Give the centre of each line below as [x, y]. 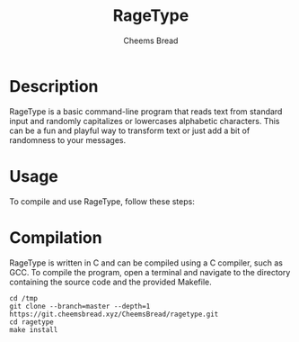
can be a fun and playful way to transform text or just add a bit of [130, 130]
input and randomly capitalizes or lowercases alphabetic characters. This [145, 121]
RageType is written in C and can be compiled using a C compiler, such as [146, 263]
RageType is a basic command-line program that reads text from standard [146, 111]
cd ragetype [31, 322]
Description [54, 86]
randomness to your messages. [68, 139]
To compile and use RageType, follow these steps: [102, 201]
